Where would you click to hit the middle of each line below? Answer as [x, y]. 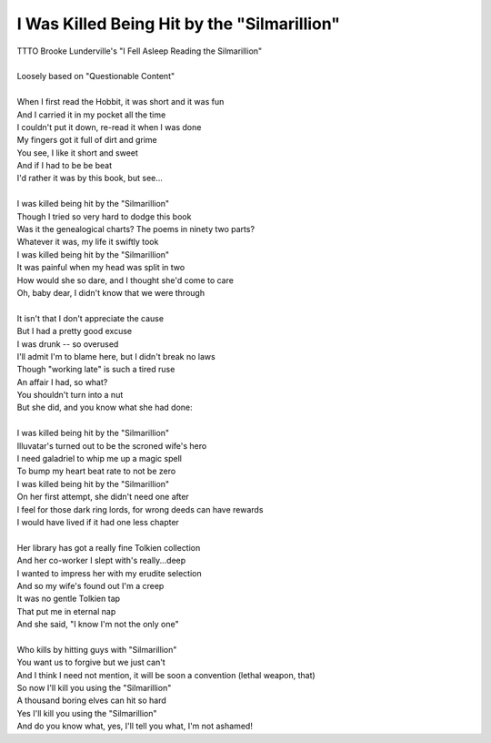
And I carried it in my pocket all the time [91, 115]
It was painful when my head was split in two [101, 268]
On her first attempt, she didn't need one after [103, 497]
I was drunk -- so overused [68, 344]
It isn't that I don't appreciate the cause [90, 318]
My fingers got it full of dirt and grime [87, 140]
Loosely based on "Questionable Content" [96, 76]
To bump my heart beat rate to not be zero [96, 471]
